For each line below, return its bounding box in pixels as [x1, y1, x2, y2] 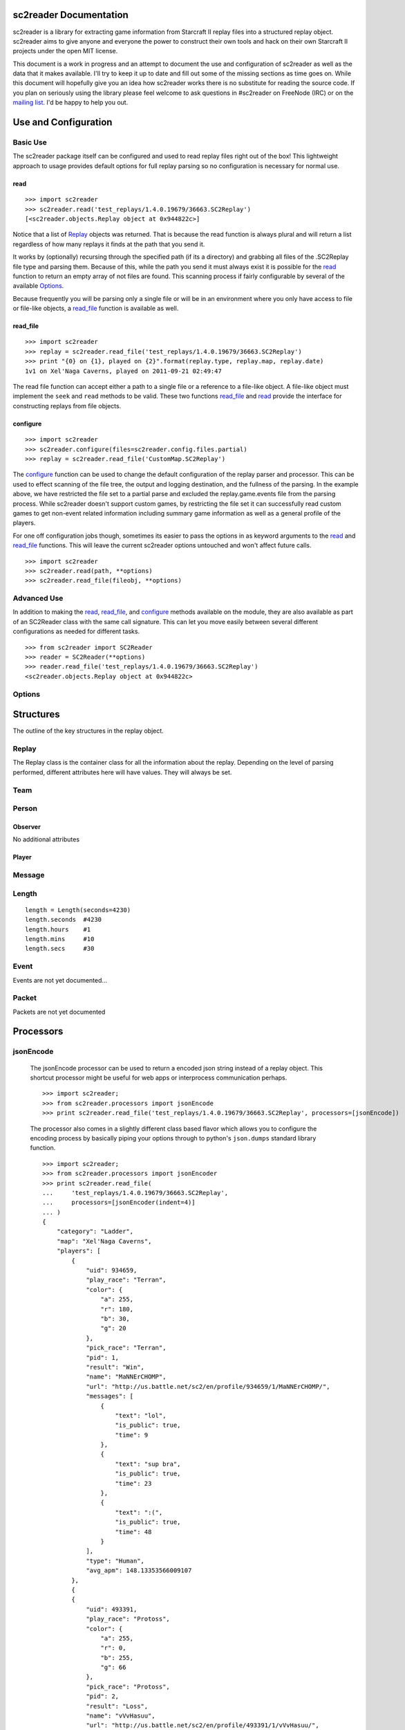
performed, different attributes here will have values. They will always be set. [12, 768, 232, 776]
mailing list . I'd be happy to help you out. [12, 98, 129, 107]
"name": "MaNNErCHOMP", [86, 1373, 167, 1381]
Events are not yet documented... [12, 976, 107, 984]
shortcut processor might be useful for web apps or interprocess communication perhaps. [30, 1073, 288, 1082]
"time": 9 [115, 1431, 149, 1439]
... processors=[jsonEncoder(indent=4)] [42, 1199, 196, 1207]
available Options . [12, 282, 64, 290]
